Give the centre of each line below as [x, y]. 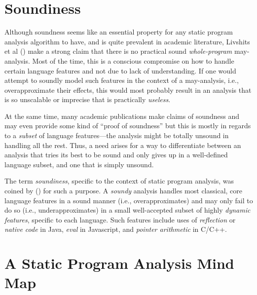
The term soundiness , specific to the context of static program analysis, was [119, 181]
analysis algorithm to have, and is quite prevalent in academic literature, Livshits [127, 41]
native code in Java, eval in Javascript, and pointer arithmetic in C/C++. [116, 229]
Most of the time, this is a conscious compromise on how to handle [133, 60]
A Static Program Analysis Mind [119, 263]
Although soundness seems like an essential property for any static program [119, 32]
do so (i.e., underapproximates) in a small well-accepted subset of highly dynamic [128, 210]
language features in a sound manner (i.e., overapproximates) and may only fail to [129, 200]
